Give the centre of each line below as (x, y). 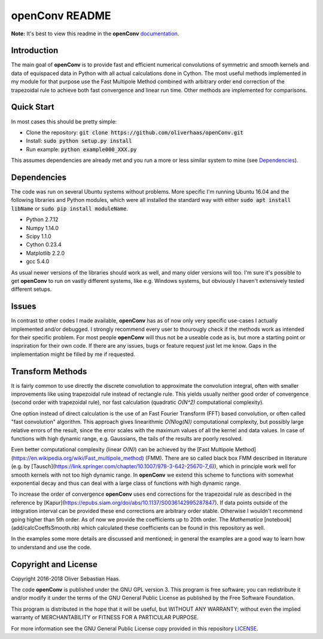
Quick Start (33, 107)
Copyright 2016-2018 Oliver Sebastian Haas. (66, 578)
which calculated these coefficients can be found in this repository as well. (173, 528)
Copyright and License (54, 564)
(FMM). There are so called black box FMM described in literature (226, 458)
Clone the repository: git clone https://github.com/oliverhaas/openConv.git (135, 132)
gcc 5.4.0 (38, 261)
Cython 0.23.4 (44, 245)
